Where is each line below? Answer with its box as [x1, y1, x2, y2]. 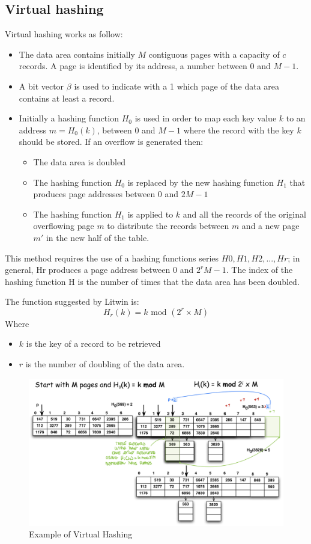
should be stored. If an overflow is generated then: [19, 135, 204, 148]
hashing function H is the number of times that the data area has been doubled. [5, 275, 300, 287]
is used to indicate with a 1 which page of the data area [74, 79, 279, 92]
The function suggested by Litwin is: [5, 295, 139, 308]
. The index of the [226, 263, 293, 276]
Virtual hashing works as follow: [5, 28, 123, 40]
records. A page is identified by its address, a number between [19, 60, 247, 72]
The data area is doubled [33, 155, 125, 168]
